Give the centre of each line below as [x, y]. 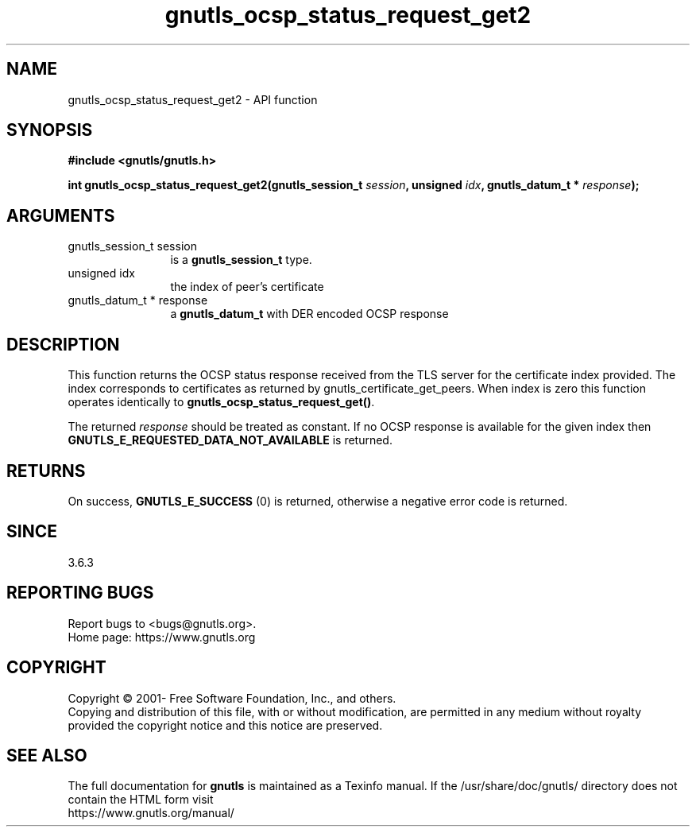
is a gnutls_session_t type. [241, 260]
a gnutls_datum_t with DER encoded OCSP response [309, 314]
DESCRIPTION [63, 344]
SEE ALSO [47, 755]
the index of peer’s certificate [247, 287]
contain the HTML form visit [141, 800]
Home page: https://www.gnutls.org [162, 637]
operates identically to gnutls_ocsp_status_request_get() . [221, 402]
